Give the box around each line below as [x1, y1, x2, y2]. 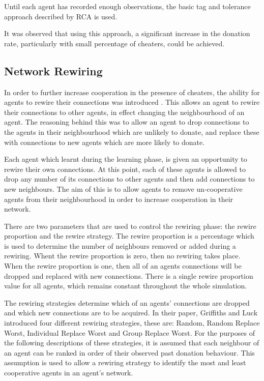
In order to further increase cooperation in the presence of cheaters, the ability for [4, 86, 260, 97]
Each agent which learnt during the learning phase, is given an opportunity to [4, 154, 247, 164]
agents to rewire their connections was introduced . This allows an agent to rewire [4, 97, 260, 107]
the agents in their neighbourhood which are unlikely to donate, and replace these [4, 126, 259, 137]
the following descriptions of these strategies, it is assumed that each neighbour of [4, 337, 259, 348]
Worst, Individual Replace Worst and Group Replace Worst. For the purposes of [4, 327, 255, 338]
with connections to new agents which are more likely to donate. [4, 136, 205, 147]
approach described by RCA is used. [4, 11, 118, 21]
